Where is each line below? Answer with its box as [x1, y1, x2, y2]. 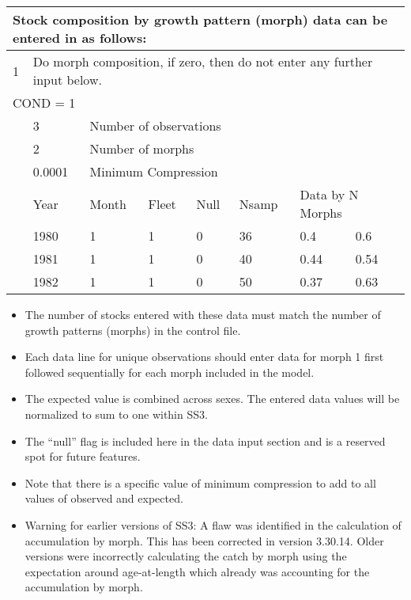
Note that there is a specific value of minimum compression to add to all [25, 474, 376, 491]
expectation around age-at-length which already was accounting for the [25, 563, 370, 579]
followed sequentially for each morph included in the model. [25, 363, 315, 380]
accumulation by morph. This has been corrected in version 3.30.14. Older [25, 532, 384, 549]
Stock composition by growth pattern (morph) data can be [13, 10, 388, 28]
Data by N [300, 185, 359, 203]
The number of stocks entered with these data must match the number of [25, 306, 381, 322]
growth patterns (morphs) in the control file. [25, 321, 241, 338]
